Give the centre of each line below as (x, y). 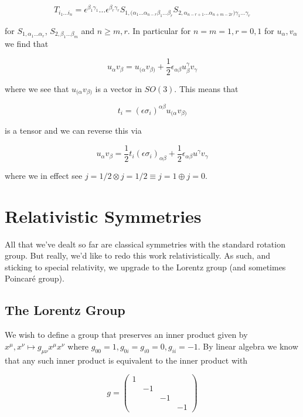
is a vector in (118, 88)
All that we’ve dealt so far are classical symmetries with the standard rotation (145, 244)
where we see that (37, 88)
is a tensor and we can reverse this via (73, 130)
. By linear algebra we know (248, 346)
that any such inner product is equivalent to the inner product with (126, 360)
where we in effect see (44, 175)
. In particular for (159, 30)
